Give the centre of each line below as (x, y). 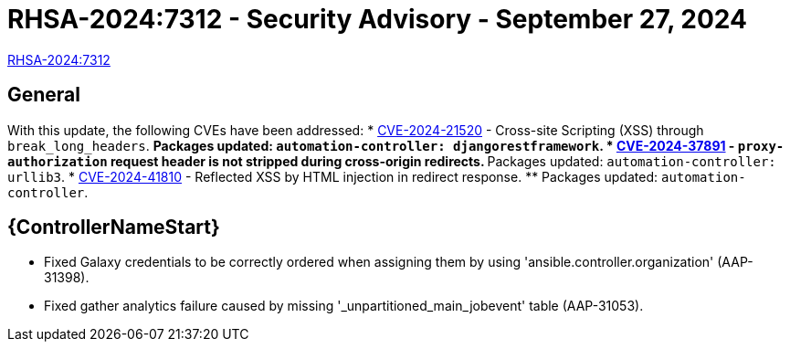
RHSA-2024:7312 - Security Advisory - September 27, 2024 (377, 19)
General (44, 95)
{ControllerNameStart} (114, 227)
